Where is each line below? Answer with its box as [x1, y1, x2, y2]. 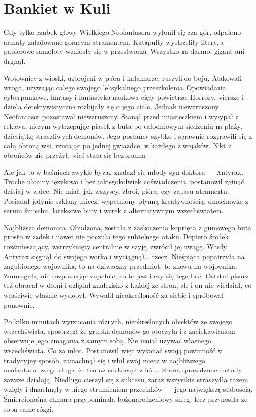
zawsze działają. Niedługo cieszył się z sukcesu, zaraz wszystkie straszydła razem [4, 374, 248, 384]
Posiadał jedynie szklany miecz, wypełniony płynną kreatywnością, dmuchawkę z [4, 195, 248, 206]
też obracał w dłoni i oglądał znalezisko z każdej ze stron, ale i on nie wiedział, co [4, 280, 252, 290]
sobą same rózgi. [4, 403, 54, 414]
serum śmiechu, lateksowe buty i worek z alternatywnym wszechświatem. [4, 205, 224, 216]
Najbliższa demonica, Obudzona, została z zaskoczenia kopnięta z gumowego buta [4, 222, 252, 232]
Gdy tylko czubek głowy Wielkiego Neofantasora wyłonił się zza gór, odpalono [4, 27, 241, 37]
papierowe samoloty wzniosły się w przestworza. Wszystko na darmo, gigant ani [4, 46, 245, 56]
